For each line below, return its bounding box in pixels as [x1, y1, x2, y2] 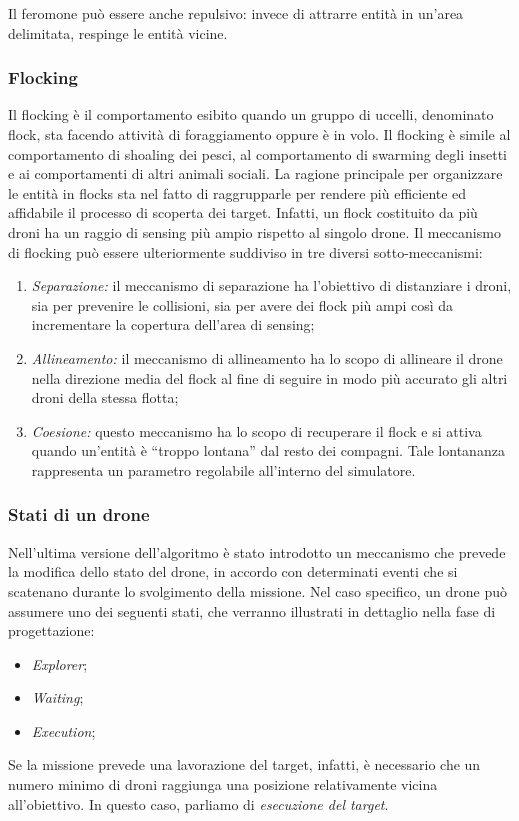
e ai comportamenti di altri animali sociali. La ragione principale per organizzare [8, 163, 503, 184]
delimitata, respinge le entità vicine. [8, 22, 228, 43]
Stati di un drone [8, 502, 150, 527]
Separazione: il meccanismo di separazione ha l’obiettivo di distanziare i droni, [31, 275, 512, 296]
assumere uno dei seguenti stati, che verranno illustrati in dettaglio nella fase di [8, 600, 496, 621]
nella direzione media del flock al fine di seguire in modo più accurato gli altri [31, 367, 508, 388]
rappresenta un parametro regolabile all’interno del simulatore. [31, 459, 416, 480]
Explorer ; [31, 653, 88, 674]
